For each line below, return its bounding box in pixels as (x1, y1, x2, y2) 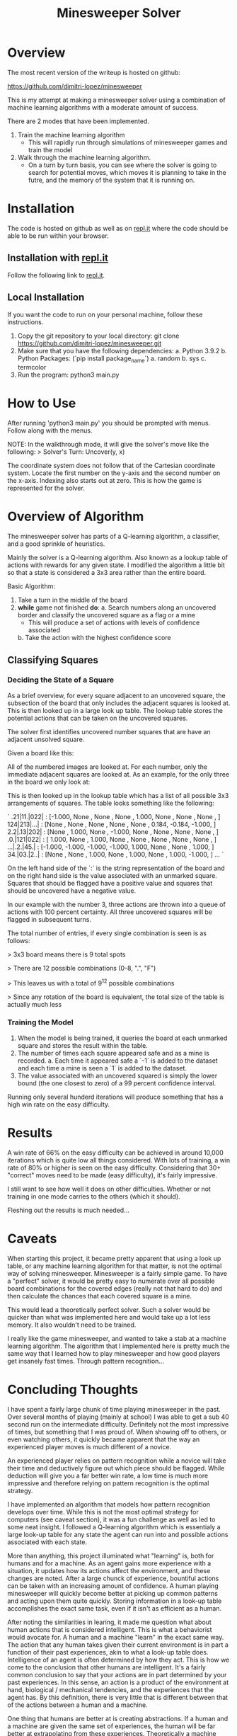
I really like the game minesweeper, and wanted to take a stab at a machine (7, 1334, 226, 1342)
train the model (28, 145, 73, 154)
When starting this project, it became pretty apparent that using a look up (7, 1254, 221, 1262)
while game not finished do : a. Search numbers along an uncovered (17, 603, 216, 612)
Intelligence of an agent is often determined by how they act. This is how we (7, 1655, 230, 1664)
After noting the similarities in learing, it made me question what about (7, 1618, 212, 1626)
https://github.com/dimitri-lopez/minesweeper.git (17, 338, 161, 348)
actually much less (7, 1000, 62, 1008)
